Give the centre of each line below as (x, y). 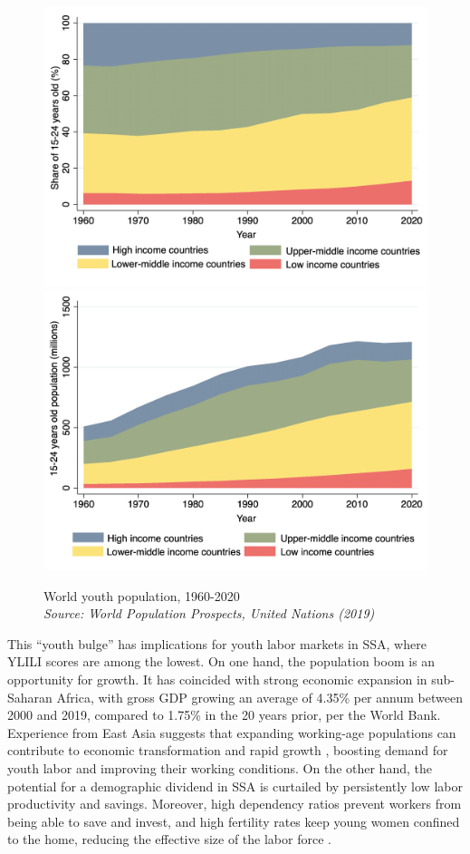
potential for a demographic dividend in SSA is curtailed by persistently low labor (235, 786)
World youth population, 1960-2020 (142, 595)
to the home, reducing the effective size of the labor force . (169, 839)
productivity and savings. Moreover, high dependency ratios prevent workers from (235, 804)
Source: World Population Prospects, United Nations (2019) (209, 613)
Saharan (30, 697)
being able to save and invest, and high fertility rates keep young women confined (234, 821)
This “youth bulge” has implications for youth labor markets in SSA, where (217, 643)
